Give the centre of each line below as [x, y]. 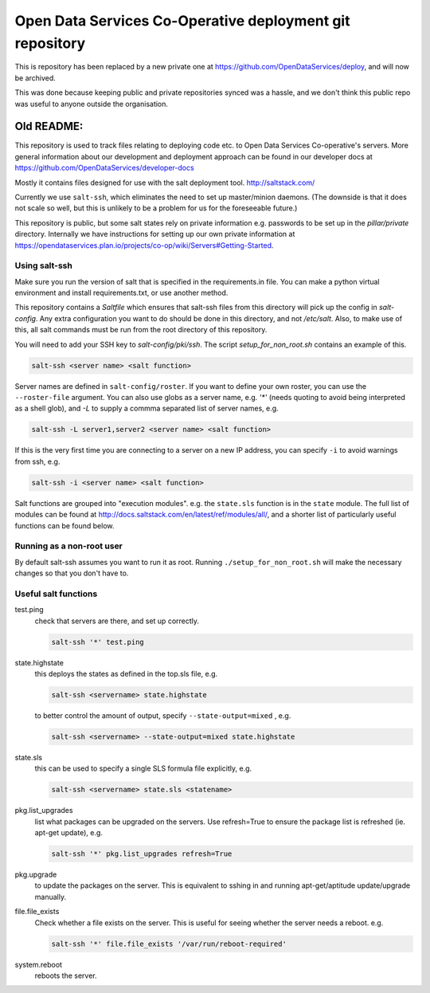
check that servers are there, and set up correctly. [117, 621]
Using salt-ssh [44, 265]
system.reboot [39, 964]
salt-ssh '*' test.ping [98, 642]
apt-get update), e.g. [69, 832]
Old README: [49, 126]
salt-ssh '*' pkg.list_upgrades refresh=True [142, 854]
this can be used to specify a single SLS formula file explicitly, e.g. [143, 768]
